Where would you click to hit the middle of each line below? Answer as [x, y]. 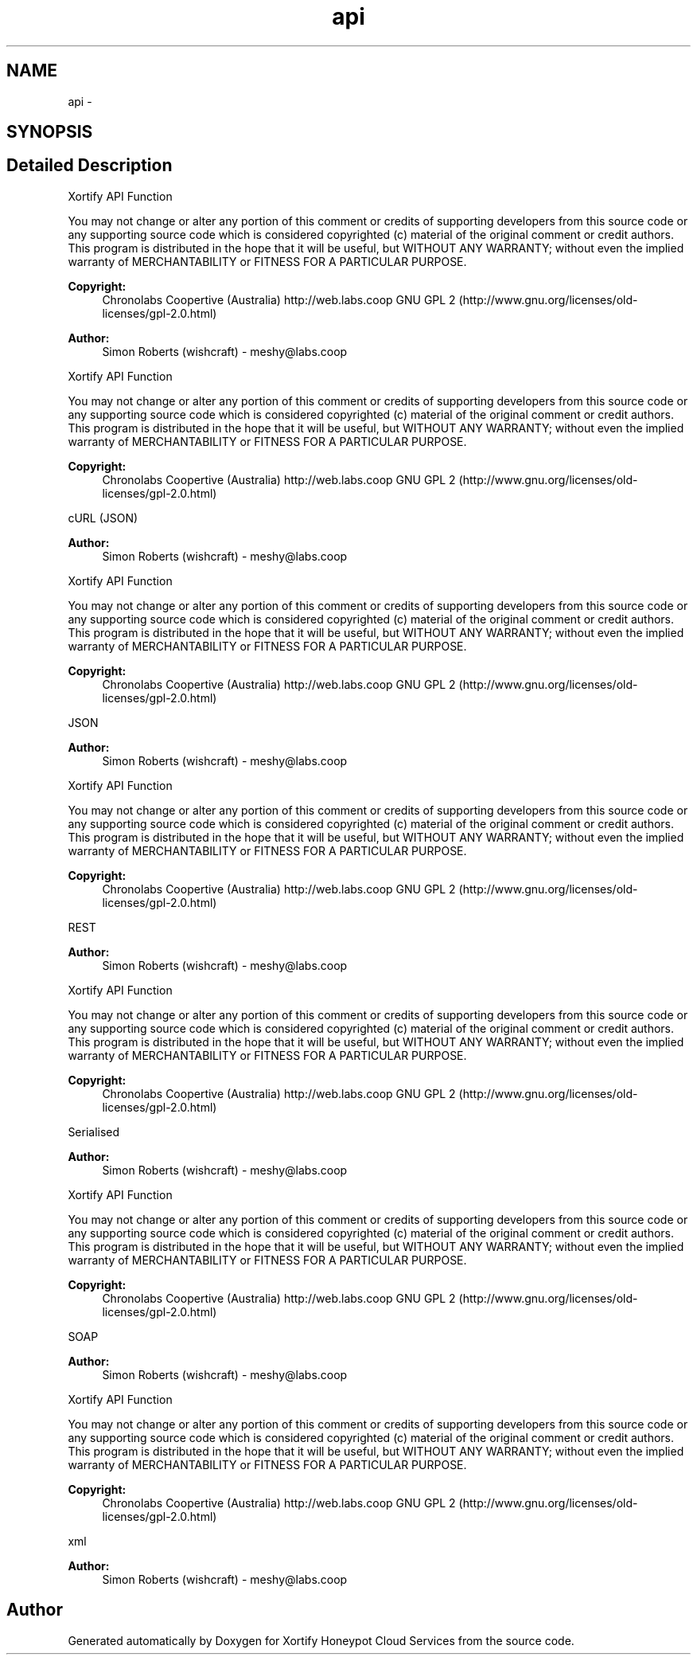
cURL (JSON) [103, 518]
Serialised [94, 1131]
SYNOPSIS [50, 132]
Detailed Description [90, 166]
